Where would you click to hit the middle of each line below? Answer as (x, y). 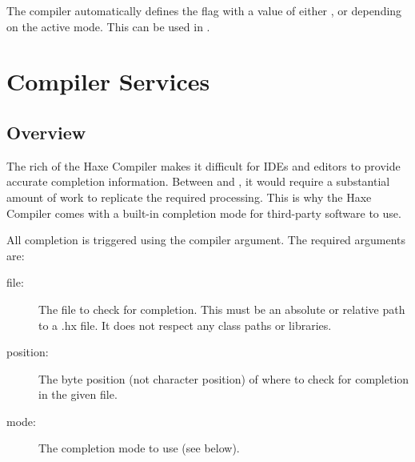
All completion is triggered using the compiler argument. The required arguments (206, 240)
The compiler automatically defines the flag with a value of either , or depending (204, 10)
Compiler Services (108, 81)
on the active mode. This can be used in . (108, 26)
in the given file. (78, 394)
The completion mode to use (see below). (139, 448)
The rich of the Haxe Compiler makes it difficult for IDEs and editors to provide (204, 165)
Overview (46, 132)
